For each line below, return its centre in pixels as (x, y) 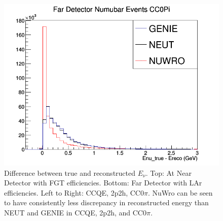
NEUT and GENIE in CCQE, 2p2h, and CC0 (75, 212)
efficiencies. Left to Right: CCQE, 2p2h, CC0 (74, 192)
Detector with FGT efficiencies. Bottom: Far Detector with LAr (103, 183)
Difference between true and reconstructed (70, 172)
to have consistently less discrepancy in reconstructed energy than (106, 202)
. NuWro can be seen (180, 192)
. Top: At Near (169, 172)
